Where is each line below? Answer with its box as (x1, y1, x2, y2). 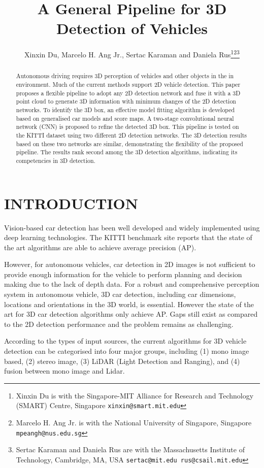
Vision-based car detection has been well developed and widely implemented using (4, 222, 260, 232)
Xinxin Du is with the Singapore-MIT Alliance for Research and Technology (16, 390, 254, 400)
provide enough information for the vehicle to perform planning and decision (4, 269, 242, 279)
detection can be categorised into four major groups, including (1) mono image (4, 346, 249, 356)
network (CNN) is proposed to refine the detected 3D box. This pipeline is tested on (16, 122, 239, 131)
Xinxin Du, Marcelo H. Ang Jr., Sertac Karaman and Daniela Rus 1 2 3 (24, 48, 240, 59)
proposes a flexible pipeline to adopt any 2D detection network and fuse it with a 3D (16, 88, 241, 97)
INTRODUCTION (4, 192, 139, 213)
